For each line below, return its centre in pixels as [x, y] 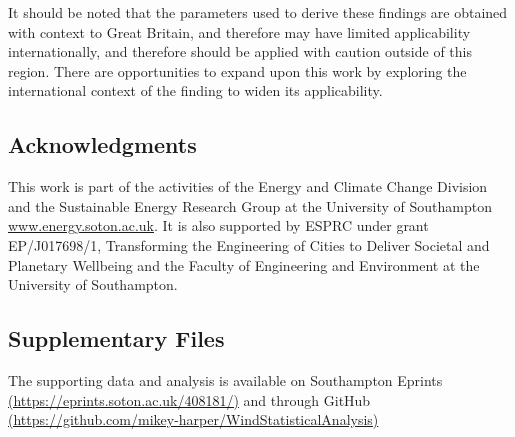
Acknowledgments [102, 144]
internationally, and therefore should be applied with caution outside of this [240, 51]
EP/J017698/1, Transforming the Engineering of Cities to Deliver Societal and [249, 244]
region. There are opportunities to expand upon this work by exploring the [237, 70]
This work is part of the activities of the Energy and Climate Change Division [248, 186]
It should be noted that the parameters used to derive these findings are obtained [258, 12]
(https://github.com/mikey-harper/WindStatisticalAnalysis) [193, 419]
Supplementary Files [116, 338]
